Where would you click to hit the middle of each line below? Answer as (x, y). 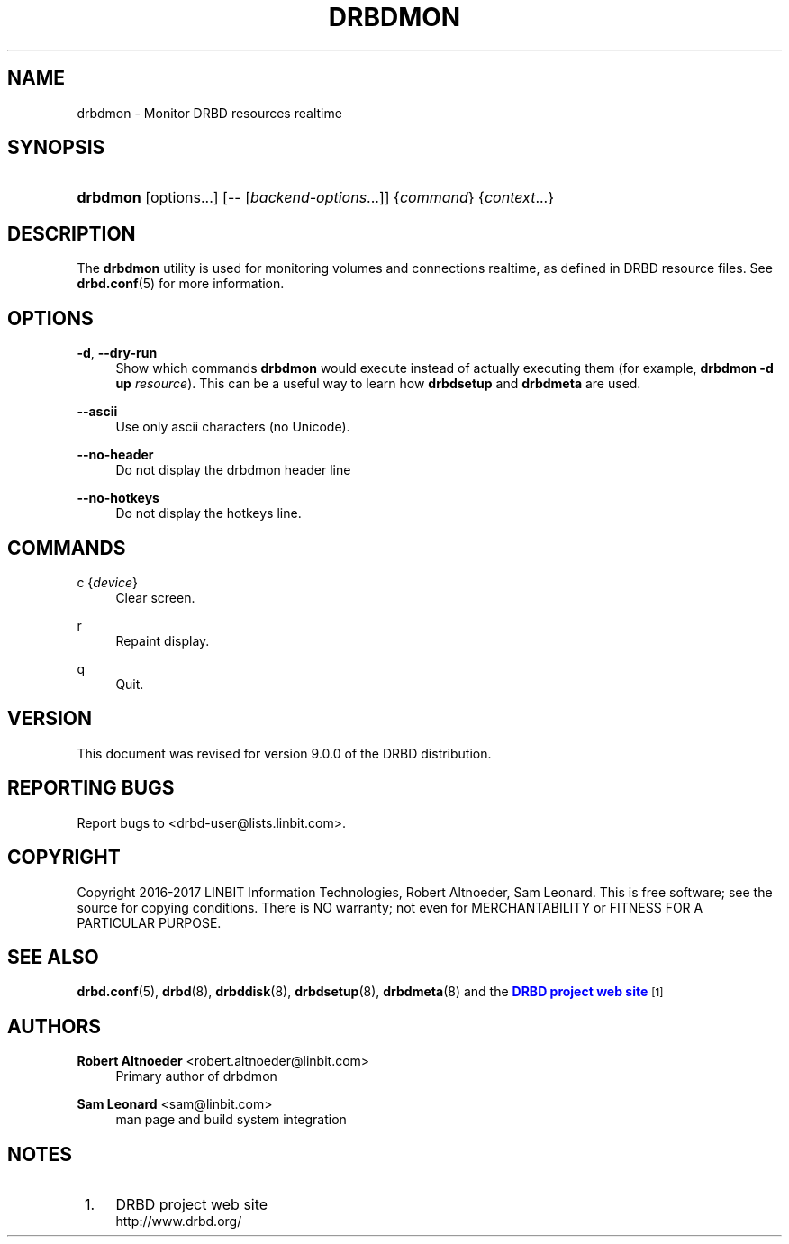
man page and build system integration (231, 1120)
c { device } (107, 582)
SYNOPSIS (56, 148)
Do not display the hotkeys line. (209, 513)
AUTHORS (54, 1026)
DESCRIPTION (72, 233)
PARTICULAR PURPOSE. (149, 922)
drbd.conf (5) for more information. (181, 284)
